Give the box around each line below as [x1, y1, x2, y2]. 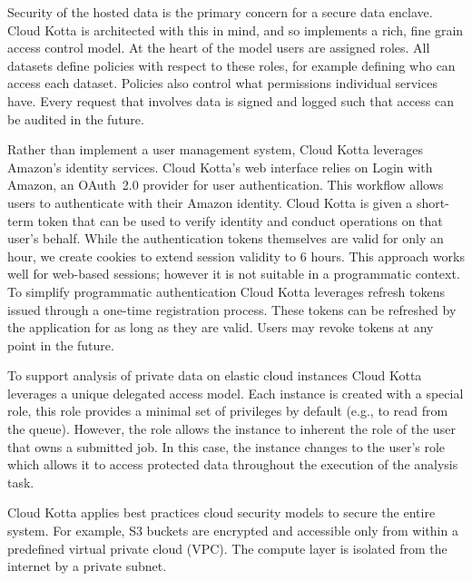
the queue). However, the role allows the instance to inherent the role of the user [7, 419, 456, 438]
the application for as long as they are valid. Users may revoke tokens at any [7, 318, 434, 337]
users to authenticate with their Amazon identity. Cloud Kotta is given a [7, 192, 413, 212]
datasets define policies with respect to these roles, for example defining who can [7, 55, 456, 74]
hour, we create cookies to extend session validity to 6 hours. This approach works [7, 246, 465, 265]
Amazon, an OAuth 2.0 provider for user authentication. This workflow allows [7, 175, 444, 194]
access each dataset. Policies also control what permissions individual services [7, 74, 438, 93]
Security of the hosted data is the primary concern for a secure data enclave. [7, 3, 433, 21]
